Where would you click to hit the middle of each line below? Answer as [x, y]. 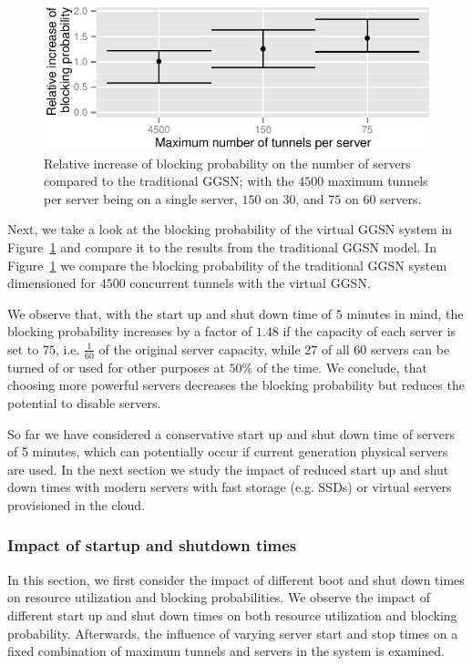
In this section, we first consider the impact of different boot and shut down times [236, 579]
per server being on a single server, [141, 198]
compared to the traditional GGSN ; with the [169, 181]
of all [335, 348]
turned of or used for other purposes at [116, 367]
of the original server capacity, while [200, 348]
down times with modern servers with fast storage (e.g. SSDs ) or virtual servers [230, 487]
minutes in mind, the [405, 313]
